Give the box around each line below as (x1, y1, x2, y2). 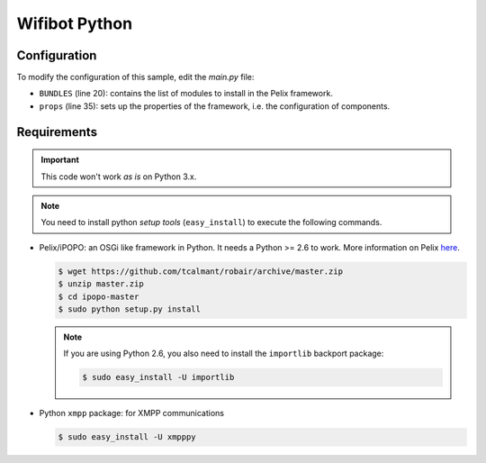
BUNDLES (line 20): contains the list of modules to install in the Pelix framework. (39, 88, 333, 99)
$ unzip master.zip (58, 279, 144, 289)
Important (40, 154, 80, 166)
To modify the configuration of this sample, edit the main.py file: (16, 72, 255, 83)
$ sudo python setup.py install (58, 304, 202, 314)
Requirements (16, 124, 98, 140)
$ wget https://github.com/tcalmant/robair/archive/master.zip (58, 266, 344, 277)
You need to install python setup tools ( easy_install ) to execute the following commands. (40, 217, 382, 228)
